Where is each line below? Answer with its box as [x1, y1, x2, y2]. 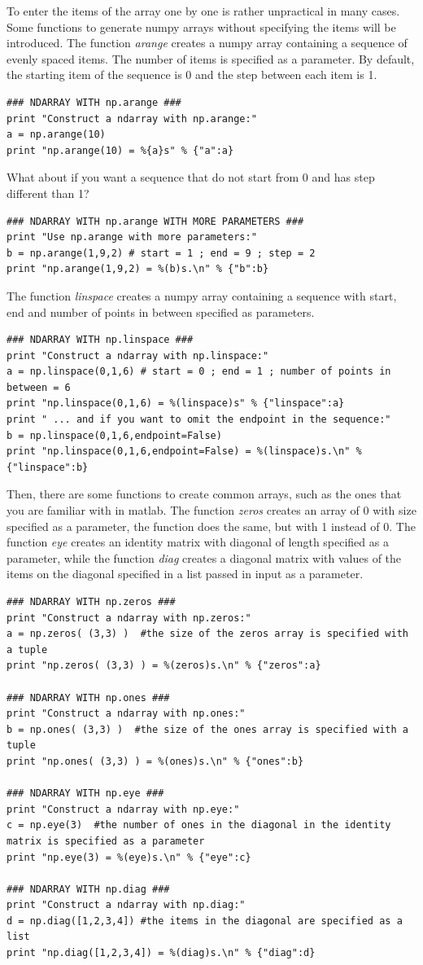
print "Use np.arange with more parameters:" [7, 231, 257, 243]
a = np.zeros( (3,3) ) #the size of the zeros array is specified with [7, 628, 408, 640]
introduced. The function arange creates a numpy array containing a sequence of [7, 34, 408, 51]
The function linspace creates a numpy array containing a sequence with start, [7, 287, 397, 304]
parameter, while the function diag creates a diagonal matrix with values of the [7, 549, 402, 566]
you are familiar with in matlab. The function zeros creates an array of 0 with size [7, 502, 416, 519]
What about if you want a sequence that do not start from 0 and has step [7, 169, 375, 186]
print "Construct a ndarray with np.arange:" [7, 112, 257, 125]
